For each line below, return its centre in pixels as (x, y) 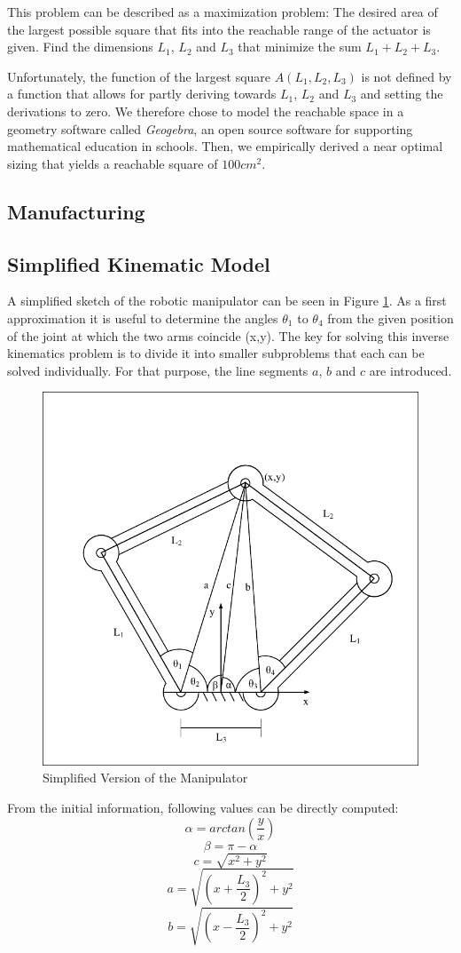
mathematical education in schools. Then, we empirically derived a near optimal (225, 146)
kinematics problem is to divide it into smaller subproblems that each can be (216, 353)
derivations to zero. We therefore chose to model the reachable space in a (206, 111)
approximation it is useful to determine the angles (143, 318)
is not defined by (406, 76)
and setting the (402, 94)
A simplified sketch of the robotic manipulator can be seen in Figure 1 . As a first (227, 301)
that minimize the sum (300, 47)
